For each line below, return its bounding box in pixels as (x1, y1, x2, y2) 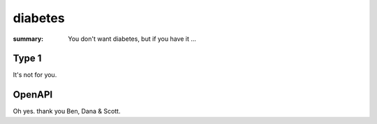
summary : (13, 35, 44, 43)
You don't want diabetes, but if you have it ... (68, 35, 197, 43)
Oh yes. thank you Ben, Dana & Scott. (13, 107, 121, 116)
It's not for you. (13, 71, 57, 79)
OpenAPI (13, 89, 53, 100)
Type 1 (13, 53, 42, 64)
